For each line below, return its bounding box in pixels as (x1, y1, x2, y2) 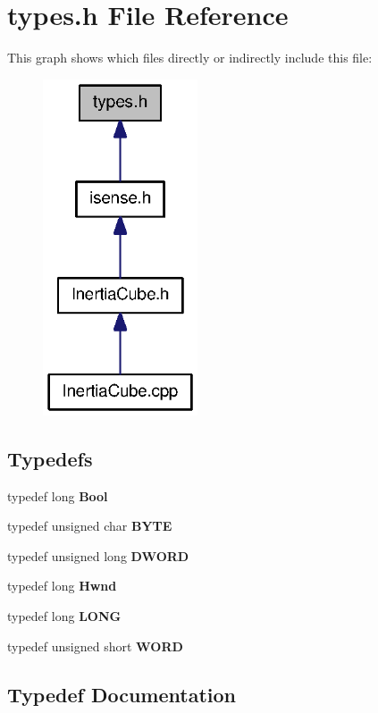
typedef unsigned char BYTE (7, 516, 172, 535)
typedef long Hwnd (7, 576, 117, 595)
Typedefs (7, 444, 93, 472)
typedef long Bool (7, 486, 108, 505)
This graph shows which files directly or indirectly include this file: (7, 48, 373, 67)
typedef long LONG (7, 606, 122, 625)
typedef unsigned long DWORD (7, 546, 189, 565)
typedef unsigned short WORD (7, 636, 183, 655)
